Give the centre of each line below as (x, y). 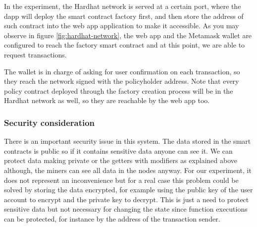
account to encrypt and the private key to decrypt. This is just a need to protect (127, 199)
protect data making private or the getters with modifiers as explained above (121, 160)
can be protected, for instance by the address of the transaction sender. (112, 218)
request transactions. (35, 54)
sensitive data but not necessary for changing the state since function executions (126, 209)
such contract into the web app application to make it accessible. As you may (122, 26)
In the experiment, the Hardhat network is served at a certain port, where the (123, 6)
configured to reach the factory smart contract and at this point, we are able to (125, 45)
